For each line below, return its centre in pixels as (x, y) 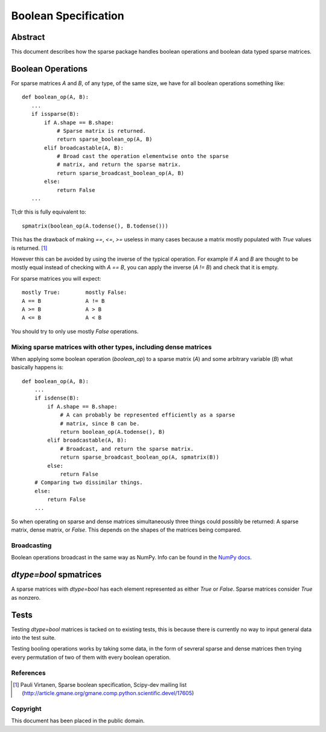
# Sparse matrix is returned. (101, 131)
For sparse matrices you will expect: (56, 278)
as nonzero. (26, 597)
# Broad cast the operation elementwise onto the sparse (142, 156)
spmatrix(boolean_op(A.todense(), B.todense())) (95, 226)
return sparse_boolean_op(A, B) (104, 139)
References (28, 673)
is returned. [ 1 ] (29, 248)
